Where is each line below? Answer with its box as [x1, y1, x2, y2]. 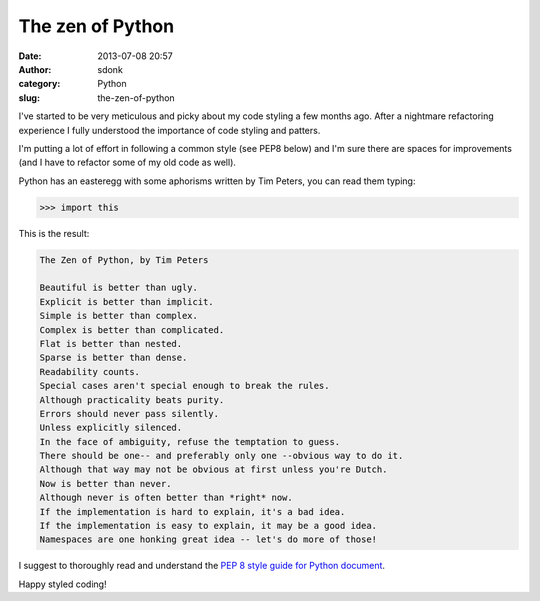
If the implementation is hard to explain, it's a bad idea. [39, 506, 346, 517]
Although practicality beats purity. [39, 394, 225, 405]
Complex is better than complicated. [39, 324, 225, 335]
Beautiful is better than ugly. [39, 282, 199, 294]
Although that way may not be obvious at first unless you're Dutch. [39, 464, 388, 475]
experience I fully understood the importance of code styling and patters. [18, 124, 321, 136]
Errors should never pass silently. [39, 408, 220, 419]
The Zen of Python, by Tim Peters [39, 254, 209, 265]
